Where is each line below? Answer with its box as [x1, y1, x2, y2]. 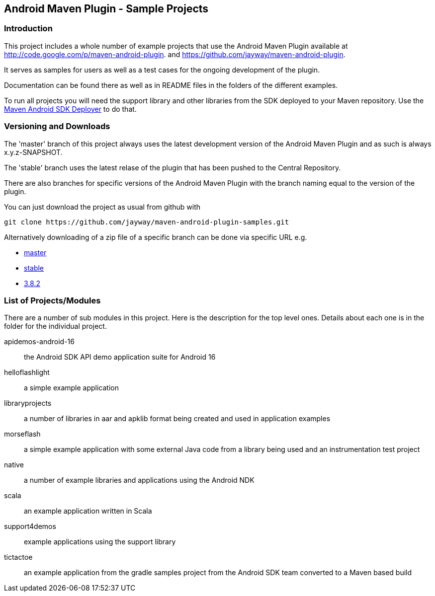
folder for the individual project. [4, 322, 107, 331]
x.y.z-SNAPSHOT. [4, 148, 63, 156]
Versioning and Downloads [4, 121, 110, 132]
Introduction [4, 23, 53, 34]
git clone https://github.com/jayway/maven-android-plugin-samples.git [4, 218, 289, 226]
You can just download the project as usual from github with [4, 202, 201, 211]
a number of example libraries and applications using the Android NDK [24, 476, 255, 485]
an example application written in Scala [24, 507, 152, 516]
